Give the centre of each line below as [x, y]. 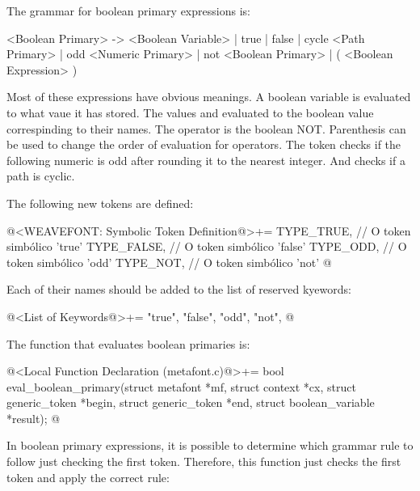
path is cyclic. [41, 176]
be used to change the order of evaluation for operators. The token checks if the [204, 144]
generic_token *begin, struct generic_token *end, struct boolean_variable [191, 402]
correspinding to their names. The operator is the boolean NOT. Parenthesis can [206, 128]
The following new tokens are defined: [100, 203]
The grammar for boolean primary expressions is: [128, 11]
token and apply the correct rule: [88, 477]
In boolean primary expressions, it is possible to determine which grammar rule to [210, 445]
